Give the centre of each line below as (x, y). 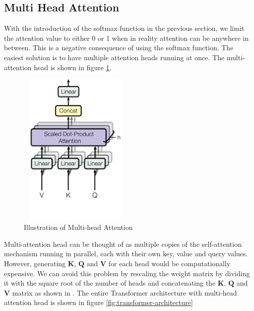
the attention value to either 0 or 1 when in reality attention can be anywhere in (127, 38)
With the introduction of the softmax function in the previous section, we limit (124, 28)
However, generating (35, 263)
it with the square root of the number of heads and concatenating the (110, 283)
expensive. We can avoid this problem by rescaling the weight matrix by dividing (127, 273)
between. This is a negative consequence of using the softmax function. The (119, 48)
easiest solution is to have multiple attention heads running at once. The (114, 57)
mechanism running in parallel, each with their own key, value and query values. (126, 254)
